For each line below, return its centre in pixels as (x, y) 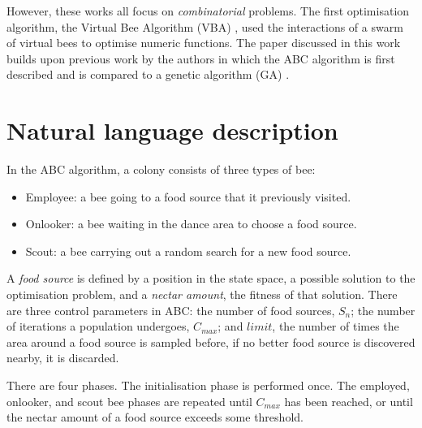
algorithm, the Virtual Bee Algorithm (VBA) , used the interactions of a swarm (205, 26)
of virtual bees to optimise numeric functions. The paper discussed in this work (204, 43)
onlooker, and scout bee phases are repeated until (129, 401)
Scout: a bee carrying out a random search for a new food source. (188, 251)
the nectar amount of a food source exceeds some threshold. (155, 417)
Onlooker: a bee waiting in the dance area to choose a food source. (191, 224)
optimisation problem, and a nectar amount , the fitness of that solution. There (202, 294)
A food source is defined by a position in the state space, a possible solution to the (211, 278)
